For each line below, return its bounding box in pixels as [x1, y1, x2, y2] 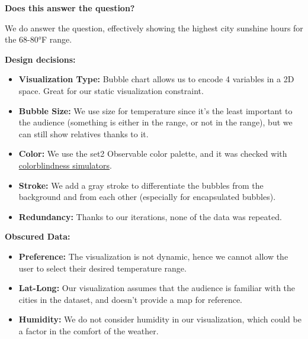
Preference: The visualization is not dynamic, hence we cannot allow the [18, 250, 288, 262]
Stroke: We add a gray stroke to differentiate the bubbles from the [18, 179, 264, 191]
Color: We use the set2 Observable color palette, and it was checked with [18, 147, 287, 160]
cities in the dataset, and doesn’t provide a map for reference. [18, 293, 243, 305]
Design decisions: [5, 53, 76, 65]
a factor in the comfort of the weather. [18, 324, 159, 337]
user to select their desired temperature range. [18, 261, 187, 274]
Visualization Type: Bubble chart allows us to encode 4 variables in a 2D [18, 73, 294, 85]
